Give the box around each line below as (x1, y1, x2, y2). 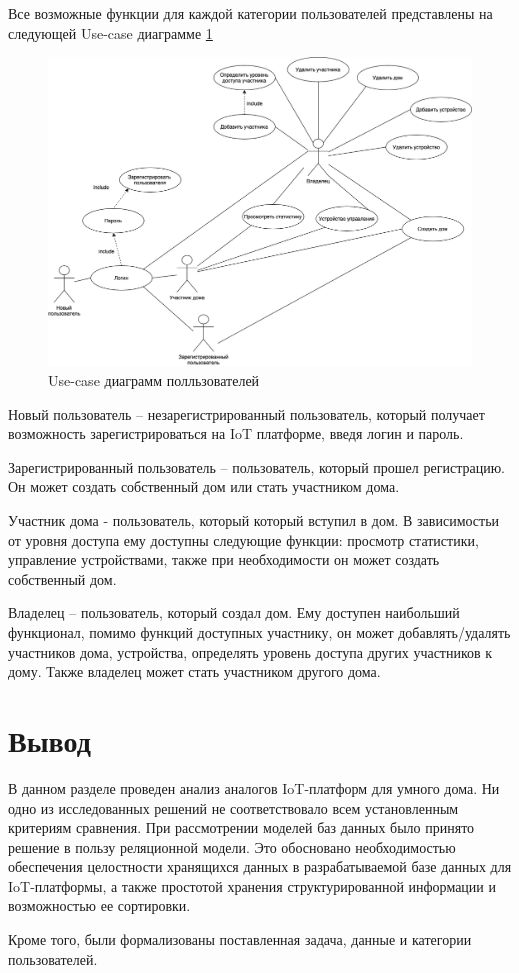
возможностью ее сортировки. (8, 895, 191, 916)
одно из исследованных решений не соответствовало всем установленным (8, 797, 459, 818)
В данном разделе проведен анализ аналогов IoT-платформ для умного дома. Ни (8, 777, 500, 798)
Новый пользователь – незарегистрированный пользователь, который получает (8, 403, 485, 424)
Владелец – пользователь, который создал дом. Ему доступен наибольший (8, 602, 460, 623)
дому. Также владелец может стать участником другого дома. (8, 661, 381, 682)
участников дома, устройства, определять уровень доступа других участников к (8, 641, 493, 662)
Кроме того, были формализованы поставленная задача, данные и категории (8, 929, 472, 950)
